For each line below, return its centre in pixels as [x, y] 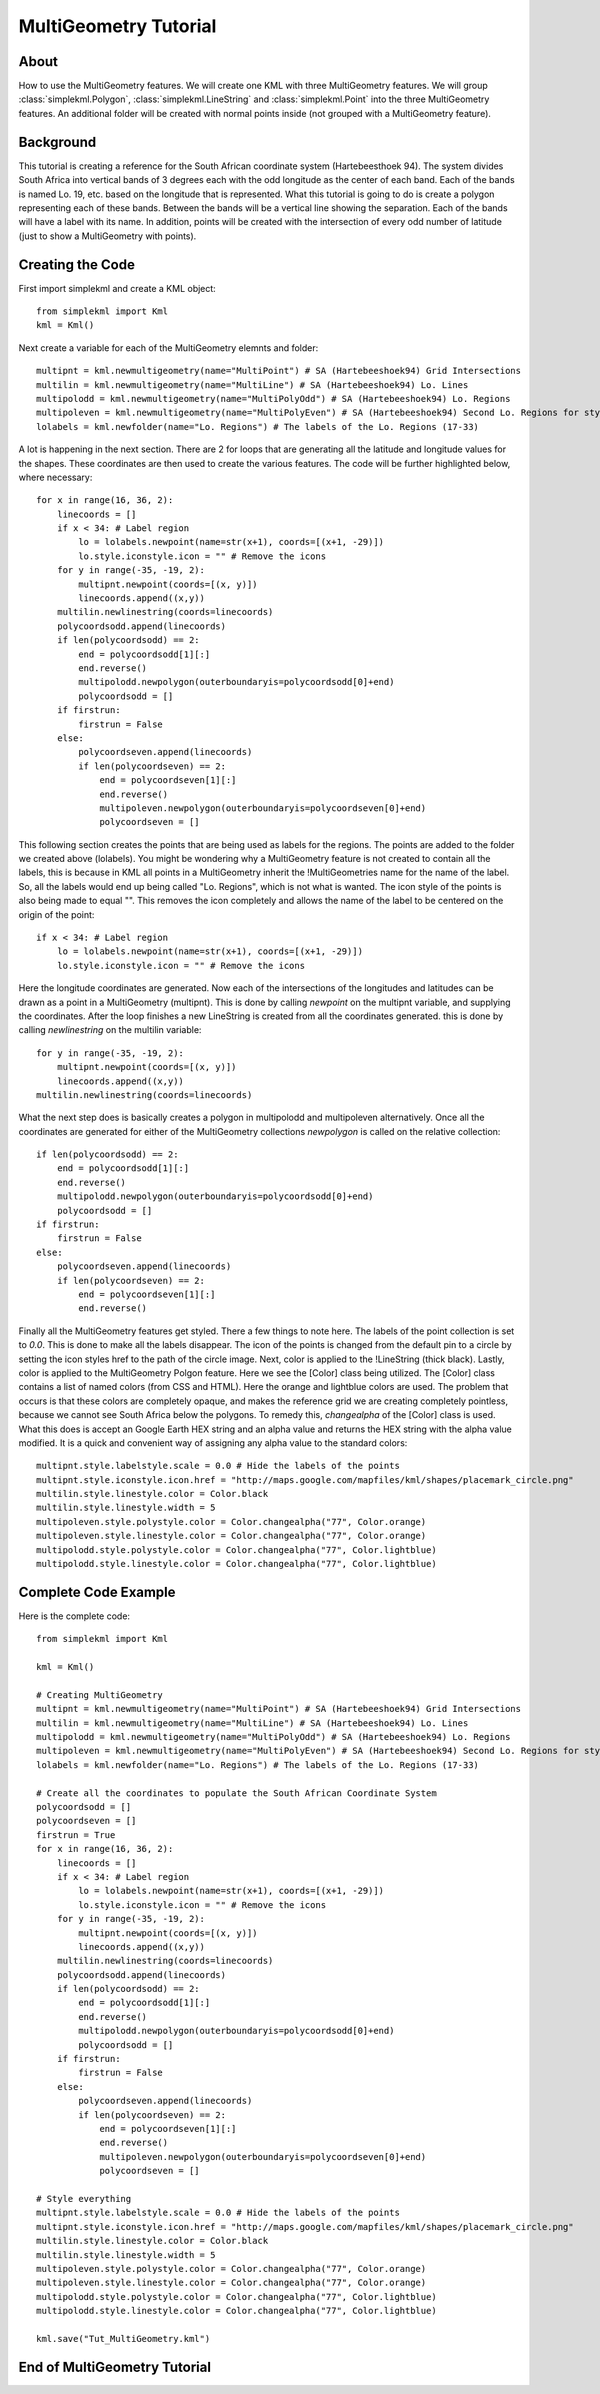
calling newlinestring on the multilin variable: [110, 1030]
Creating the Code [76, 264]
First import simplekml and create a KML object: [117, 288]
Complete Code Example [97, 1591]
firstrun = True [76, 1834]
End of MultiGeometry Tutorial [115, 2366]
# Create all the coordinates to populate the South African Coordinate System [236, 1793]
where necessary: [55, 477]
